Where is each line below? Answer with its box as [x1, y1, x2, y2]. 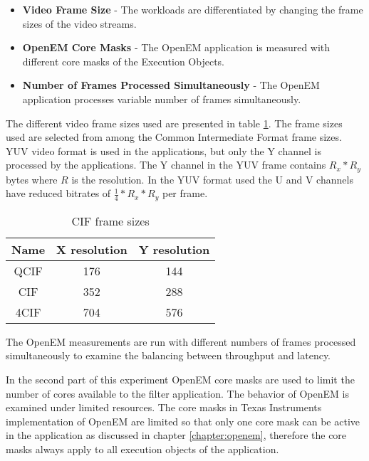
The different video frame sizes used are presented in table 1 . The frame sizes [6, 115, 343, 130]
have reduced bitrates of [6, 186, 111, 201]
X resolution [56, 240, 128, 258]
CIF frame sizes [71, 212, 150, 229]
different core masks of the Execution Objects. [22, 53, 225, 68]
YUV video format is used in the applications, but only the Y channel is [6, 143, 321, 158]
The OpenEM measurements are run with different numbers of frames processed [6, 334, 356, 349]
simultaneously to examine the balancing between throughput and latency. [6, 348, 331, 363]
